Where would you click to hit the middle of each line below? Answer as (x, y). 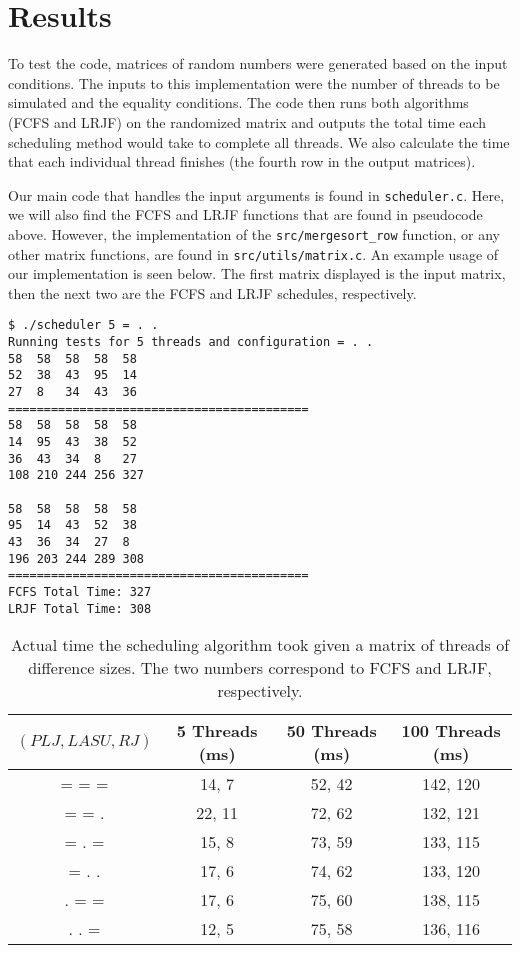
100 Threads (451, 731)
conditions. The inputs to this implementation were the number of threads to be (254, 82)
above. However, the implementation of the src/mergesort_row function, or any (254, 233)
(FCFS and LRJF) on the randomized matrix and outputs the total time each (247, 121)
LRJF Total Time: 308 (80, 608)
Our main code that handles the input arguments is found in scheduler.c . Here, (256, 194)
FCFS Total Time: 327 (80, 591)
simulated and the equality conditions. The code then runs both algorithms (238, 102)
